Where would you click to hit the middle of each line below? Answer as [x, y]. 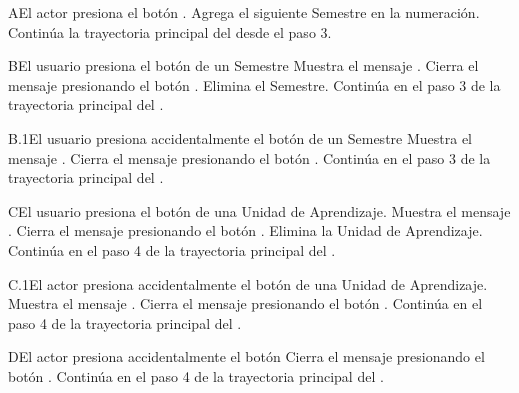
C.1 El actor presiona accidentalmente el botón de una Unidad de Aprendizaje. [248, 283]
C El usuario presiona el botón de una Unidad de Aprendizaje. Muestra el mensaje [259, 210]
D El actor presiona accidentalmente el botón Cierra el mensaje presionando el [246, 356]
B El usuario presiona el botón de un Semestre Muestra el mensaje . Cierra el [243, 65]
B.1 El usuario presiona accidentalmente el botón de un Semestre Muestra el [240, 137]
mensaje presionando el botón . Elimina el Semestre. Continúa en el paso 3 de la [254, 84]
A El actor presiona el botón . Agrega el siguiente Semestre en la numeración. [244, 12]
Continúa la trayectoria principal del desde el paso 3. [170, 31]
